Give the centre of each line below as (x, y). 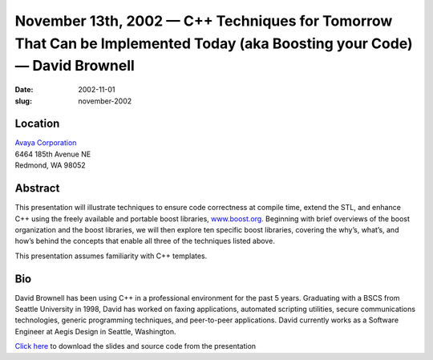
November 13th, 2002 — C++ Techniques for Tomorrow (204, 21)
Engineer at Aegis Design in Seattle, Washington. (95, 331)
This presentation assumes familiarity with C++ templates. (111, 256)
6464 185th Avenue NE (53, 154)
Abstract (37, 188)
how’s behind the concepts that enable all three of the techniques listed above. (145, 241)
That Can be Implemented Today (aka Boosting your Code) (214, 43)
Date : (24, 90)
